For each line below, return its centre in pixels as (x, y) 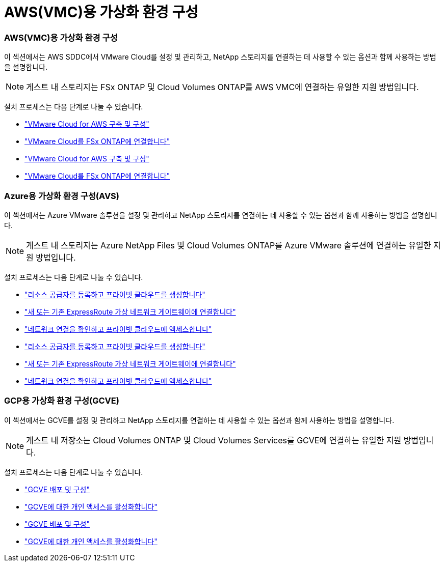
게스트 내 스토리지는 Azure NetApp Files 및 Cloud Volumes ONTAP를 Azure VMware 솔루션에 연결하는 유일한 (229, 245)
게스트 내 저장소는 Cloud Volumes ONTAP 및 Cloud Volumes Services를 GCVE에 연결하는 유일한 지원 (214, 440)
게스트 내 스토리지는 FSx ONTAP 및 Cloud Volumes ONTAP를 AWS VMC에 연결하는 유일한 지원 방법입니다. (223, 87)
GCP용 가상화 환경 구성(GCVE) (62, 401)
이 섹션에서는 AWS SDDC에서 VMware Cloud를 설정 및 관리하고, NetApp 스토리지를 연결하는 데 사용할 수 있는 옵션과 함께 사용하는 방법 (220, 57)
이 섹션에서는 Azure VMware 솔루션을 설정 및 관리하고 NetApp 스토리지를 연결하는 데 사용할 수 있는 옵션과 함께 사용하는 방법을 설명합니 (221, 215)
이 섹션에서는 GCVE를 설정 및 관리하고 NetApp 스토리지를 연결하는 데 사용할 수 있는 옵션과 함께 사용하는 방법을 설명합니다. (199, 420)
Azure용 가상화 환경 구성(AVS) (62, 196)
